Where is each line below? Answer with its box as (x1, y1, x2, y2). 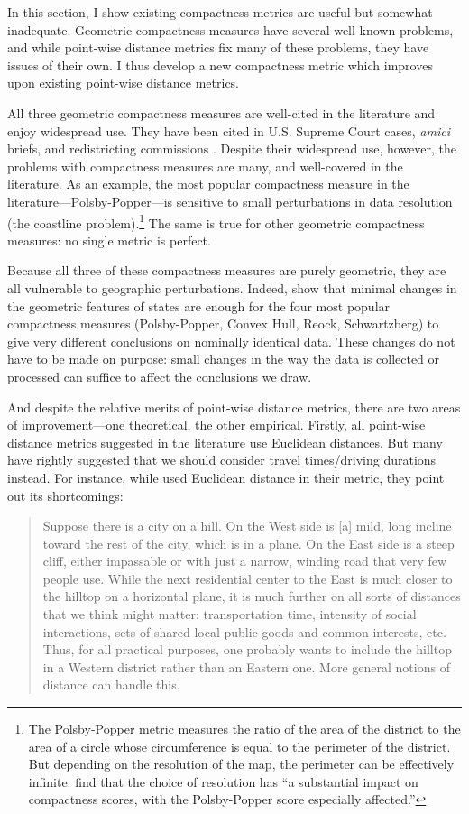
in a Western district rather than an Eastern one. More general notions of (42, 657, 450, 676)
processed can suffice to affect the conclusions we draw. (7, 366, 312, 385)
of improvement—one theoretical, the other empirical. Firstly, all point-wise (7, 415, 426, 434)
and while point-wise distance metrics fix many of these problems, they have (7, 38, 429, 57)
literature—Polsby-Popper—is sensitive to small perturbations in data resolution (7, 191, 453, 210)
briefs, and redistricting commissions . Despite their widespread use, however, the (7, 139, 457, 158)
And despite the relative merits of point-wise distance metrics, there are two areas (7, 397, 461, 416)
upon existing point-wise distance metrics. (7, 73, 240, 92)
